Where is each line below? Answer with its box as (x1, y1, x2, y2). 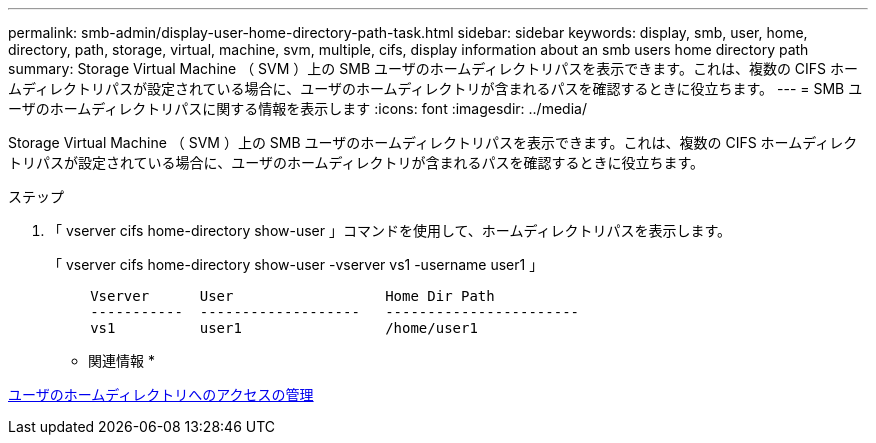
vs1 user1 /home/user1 (90, 320, 478, 336)
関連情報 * (88, 352, 155, 369)
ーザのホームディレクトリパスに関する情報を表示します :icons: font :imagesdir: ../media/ (8, 100, 587, 117)
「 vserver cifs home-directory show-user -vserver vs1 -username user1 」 (48, 256, 544, 273)
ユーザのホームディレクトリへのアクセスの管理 (8, 386, 314, 403)
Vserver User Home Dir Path (90, 288, 495, 304)
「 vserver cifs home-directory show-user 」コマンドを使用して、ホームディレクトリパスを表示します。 (48, 222, 732, 239)
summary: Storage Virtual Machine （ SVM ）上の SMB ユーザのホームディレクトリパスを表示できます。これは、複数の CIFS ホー (8, 60, 859, 77)
